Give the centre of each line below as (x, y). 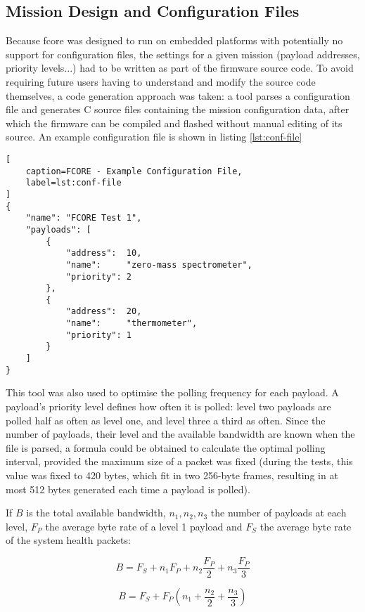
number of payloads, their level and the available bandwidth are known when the (180, 434)
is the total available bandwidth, (96, 513)
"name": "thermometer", (132, 324)
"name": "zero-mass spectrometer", (159, 265)
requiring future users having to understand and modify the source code (161, 81)
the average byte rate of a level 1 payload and (144, 526)
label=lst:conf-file (73, 183)
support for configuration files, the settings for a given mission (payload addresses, (183, 54)
